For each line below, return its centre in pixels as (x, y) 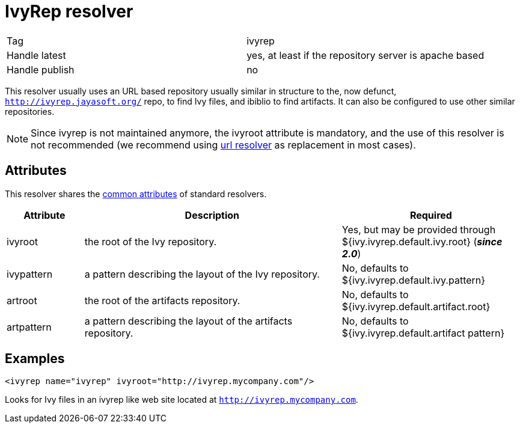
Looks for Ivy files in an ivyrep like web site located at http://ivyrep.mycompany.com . (182, 400)
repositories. (30, 111)
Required (431, 215)
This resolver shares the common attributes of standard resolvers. (136, 194)
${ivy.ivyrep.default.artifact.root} (416, 306)
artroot (22, 300)
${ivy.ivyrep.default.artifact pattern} (423, 333)
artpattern (29, 327)
